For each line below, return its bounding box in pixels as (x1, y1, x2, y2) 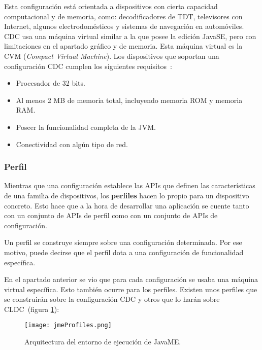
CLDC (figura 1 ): (4, 303, 59, 314)
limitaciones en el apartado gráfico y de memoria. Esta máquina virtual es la (4, 41, 243, 51)
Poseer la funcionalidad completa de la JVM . (16, 121, 156, 132)
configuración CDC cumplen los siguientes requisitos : (4, 60, 172, 71)
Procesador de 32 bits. (16, 78, 85, 88)
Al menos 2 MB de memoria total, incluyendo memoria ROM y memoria (16, 94, 243, 105)
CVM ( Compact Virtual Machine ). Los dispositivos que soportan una (4, 50, 219, 61)
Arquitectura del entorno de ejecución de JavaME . (24, 336, 181, 347)
